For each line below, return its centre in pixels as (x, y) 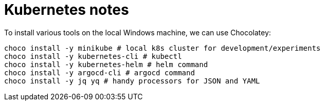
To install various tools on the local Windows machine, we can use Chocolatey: (138, 32)
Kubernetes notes (67, 10)
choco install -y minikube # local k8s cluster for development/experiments (163, 48)
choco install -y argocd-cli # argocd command (100, 72)
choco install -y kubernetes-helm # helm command (106, 64)
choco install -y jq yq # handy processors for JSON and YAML (132, 81)
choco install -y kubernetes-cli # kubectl (93, 56)
